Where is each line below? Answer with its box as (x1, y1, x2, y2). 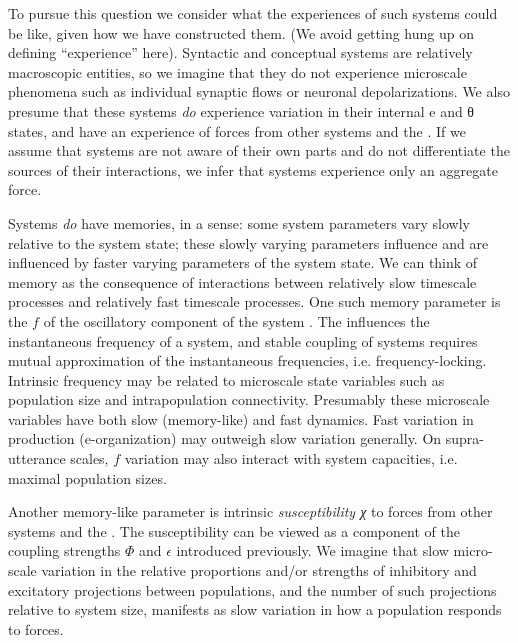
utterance (8, 448, 66, 469)
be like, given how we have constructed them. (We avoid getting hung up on (8, 22, 474, 43)
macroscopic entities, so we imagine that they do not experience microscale (8, 61, 467, 82)
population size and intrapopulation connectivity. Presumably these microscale (8, 389, 490, 410)
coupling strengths (8, 540, 121, 561)
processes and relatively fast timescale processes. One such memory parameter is (8, 291, 501, 312)
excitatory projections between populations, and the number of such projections (8, 579, 497, 600)
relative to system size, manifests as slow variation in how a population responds (8, 599, 502, 620)
